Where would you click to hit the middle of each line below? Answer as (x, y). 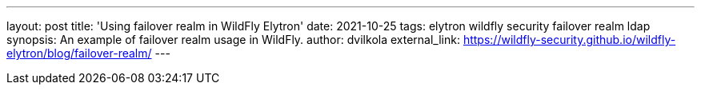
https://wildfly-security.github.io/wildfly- (569, 40)
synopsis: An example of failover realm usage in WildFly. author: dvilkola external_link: (233, 40)
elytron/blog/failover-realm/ (79, 53)
